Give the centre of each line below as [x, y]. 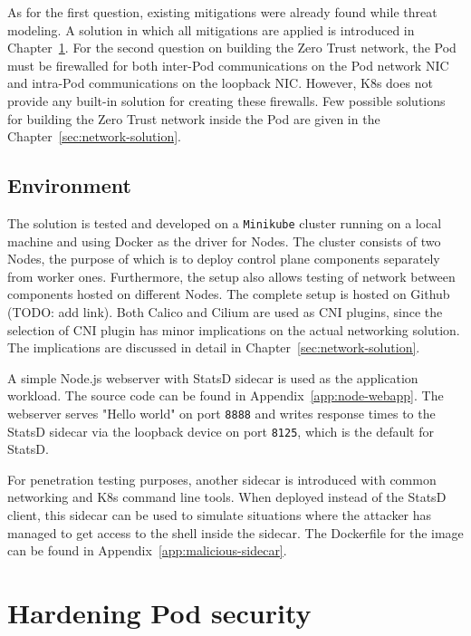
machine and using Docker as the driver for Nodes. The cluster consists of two [224, 241]
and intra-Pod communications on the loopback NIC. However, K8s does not [220, 83]
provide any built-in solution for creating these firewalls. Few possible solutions [226, 100]
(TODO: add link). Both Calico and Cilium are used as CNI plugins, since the [225, 311]
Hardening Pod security [159, 613]
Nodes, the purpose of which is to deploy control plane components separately [224, 259]
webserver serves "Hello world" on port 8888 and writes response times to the [221, 413]
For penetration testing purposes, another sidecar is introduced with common [222, 479]
